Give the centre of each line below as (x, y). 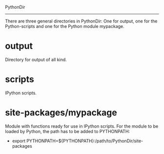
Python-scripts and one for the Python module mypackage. (65, 26)
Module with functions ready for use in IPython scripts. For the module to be (82, 126)
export (19, 141)
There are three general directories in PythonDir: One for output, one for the (81, 21)
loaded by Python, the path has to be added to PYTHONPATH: (68, 131)
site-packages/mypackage (61, 113)
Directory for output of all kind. (36, 59)
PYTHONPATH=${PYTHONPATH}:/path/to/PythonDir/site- (85, 141)
